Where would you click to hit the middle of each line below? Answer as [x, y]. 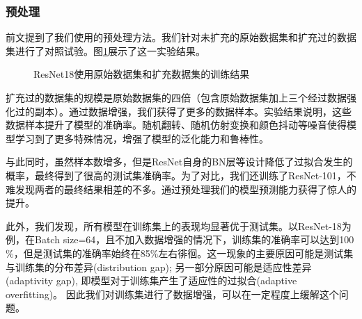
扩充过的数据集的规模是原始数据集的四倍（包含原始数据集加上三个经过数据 [176, 97]
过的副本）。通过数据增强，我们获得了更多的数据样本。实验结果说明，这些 [183, 111]
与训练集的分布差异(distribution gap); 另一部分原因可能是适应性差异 [159, 267]
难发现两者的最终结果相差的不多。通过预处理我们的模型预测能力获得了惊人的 [181, 189]
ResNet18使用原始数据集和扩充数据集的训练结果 [142, 74]
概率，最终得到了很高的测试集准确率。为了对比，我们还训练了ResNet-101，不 [181, 175]
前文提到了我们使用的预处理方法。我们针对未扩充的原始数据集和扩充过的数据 [181, 37]
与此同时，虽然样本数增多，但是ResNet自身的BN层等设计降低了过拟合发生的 [179, 162]
